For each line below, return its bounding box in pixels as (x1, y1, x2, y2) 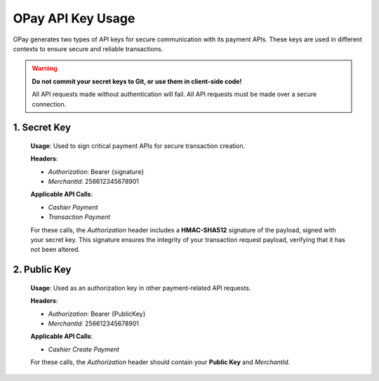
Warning (32, 64, 58, 73)
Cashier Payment (48, 203, 98, 211)
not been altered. (30, 246, 81, 254)
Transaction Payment (48, 213, 111, 221)
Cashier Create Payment (48, 345, 119, 354)
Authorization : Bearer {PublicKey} (48, 309, 146, 318)
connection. (32, 100, 67, 108)
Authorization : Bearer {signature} (48, 167, 144, 175)
